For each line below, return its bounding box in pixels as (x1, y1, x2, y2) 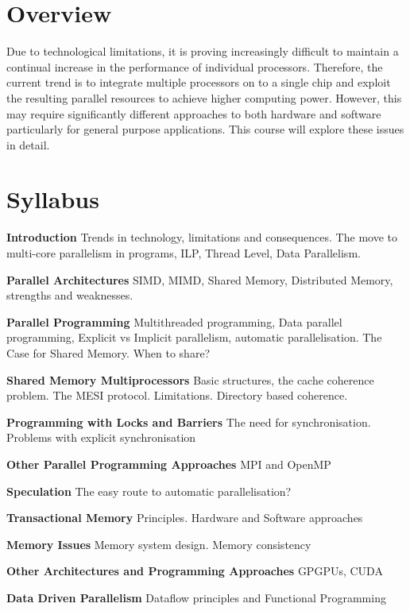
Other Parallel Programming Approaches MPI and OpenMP (6, 455, 331, 472)
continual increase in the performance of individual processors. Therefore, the (6, 58, 383, 75)
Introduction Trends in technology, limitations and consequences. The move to (6, 229, 397, 246)
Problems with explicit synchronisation (6, 429, 196, 446)
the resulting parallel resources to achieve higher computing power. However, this (6, 89, 402, 106)
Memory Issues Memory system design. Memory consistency (6, 536, 311, 552)
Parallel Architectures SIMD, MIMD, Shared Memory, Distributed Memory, (6, 271, 393, 288)
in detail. (6, 136, 50, 153)
